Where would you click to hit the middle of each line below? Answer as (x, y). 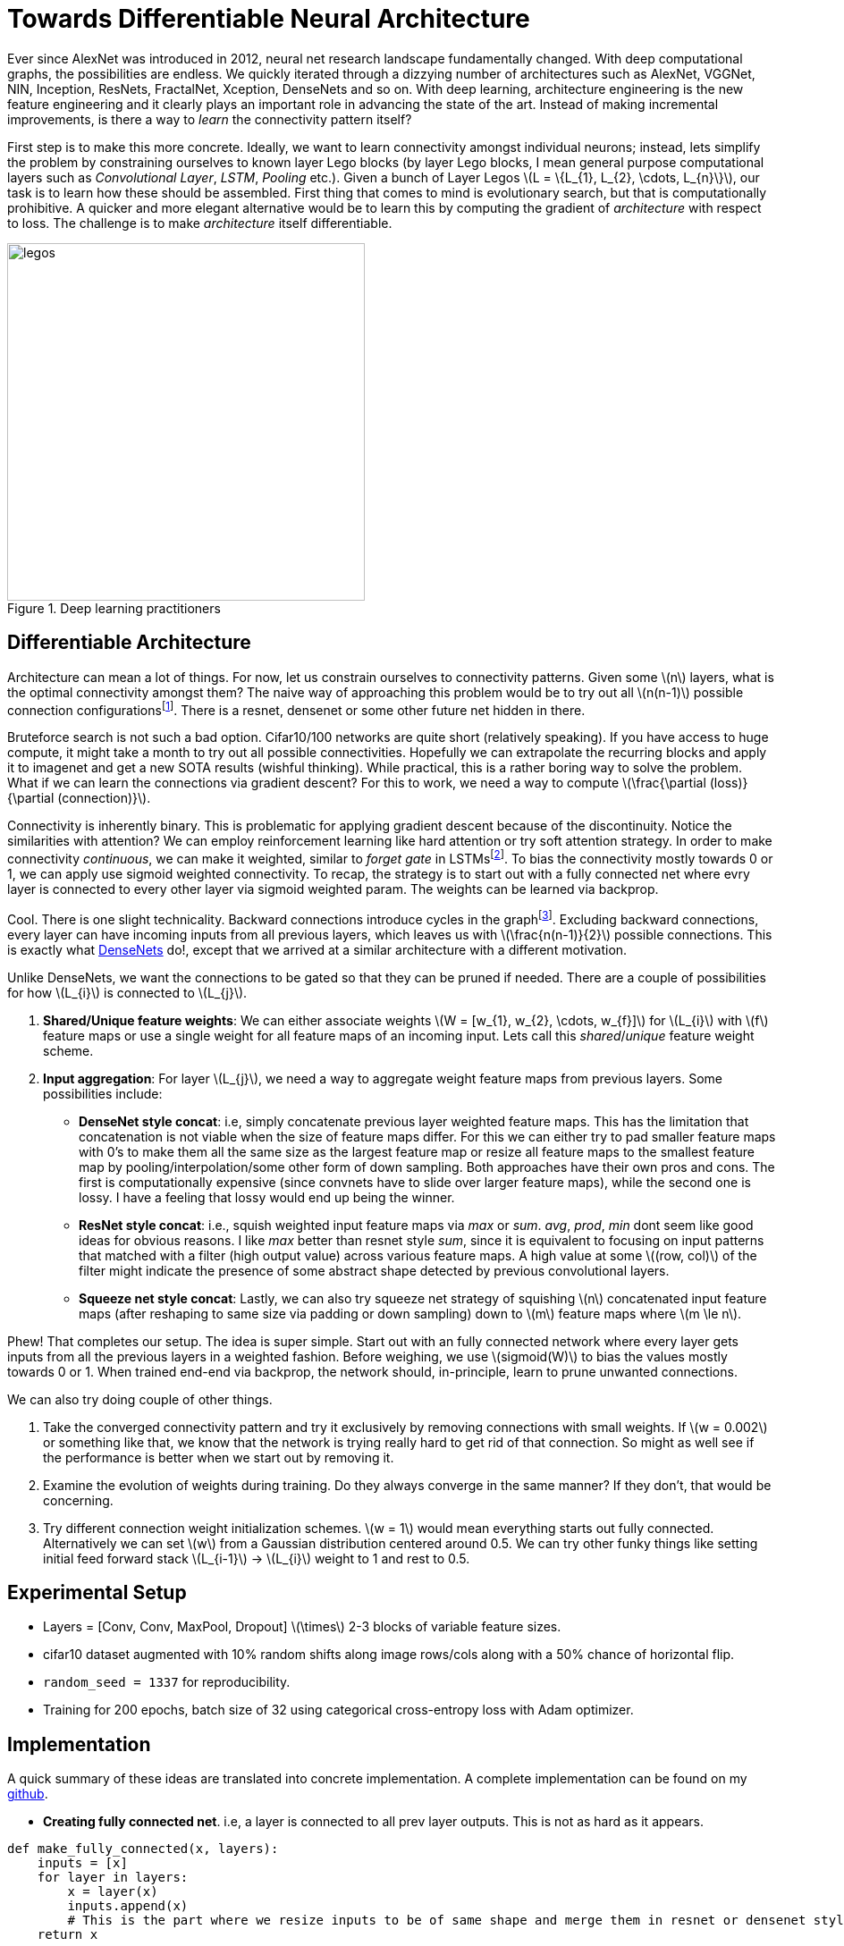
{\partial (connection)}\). (79, 798)
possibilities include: (103, 1093)
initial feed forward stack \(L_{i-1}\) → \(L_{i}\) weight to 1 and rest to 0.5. (257, 1558)
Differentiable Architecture (129, 643)
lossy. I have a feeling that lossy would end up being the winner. (267, 1197)
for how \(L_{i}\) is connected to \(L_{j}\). (127, 992)
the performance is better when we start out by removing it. (219, 1457)
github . (28, 1794)
